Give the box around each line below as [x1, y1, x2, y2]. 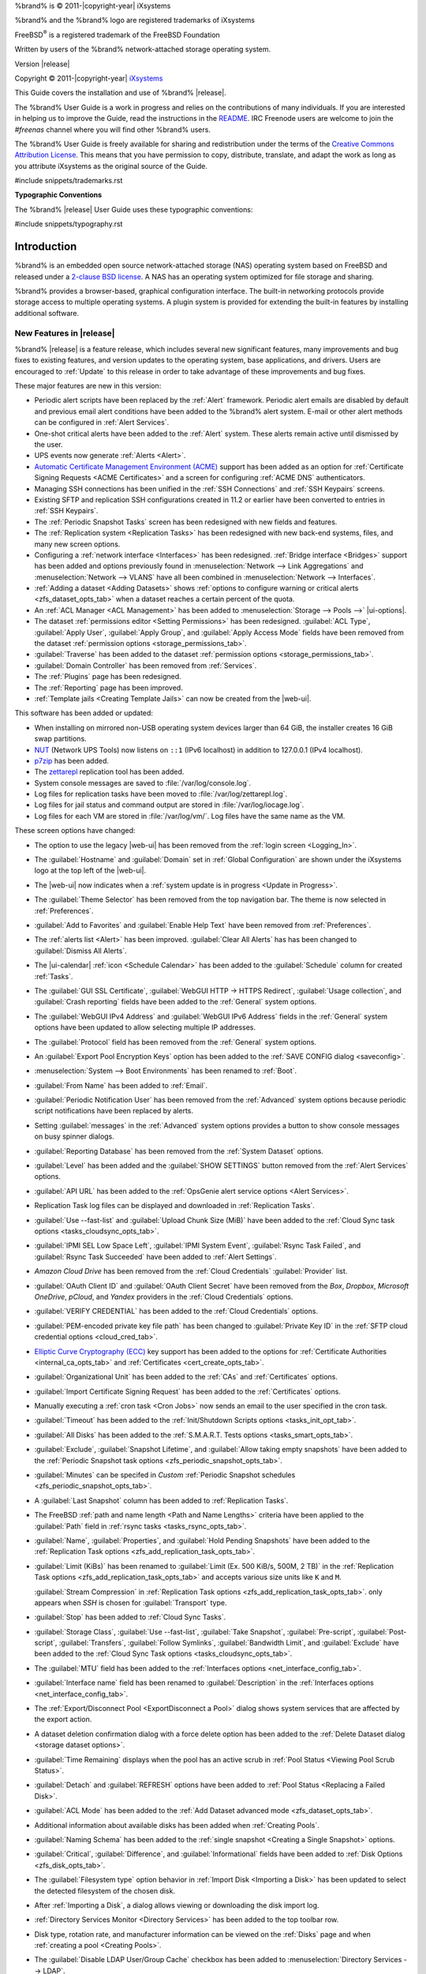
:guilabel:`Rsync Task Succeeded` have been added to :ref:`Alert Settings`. [34, 1252, 277, 1261]
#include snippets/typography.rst [14, 220, 123, 229]
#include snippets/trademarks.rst [14, 176, 123, 186]
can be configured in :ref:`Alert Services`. [34, 418, 170, 427]
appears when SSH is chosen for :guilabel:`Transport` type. [34, 1597, 227, 1607]
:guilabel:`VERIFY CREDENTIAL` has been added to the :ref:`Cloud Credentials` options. [34, 1307, 319, 1316]
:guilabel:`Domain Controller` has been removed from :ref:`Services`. [34, 660, 257, 670]
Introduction [14, 240, 77, 253]
